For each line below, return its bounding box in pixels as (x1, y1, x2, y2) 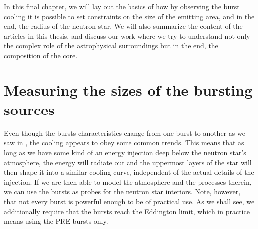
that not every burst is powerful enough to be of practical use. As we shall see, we (4, 196, 255, 207)
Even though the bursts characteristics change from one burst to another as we (4, 127, 245, 138)
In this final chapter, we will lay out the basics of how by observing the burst (4, 1, 240, 11)
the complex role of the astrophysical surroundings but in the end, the (4, 40, 218, 51)
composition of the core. (4, 50, 78, 60)
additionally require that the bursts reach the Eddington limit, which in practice (4, 206, 250, 216)
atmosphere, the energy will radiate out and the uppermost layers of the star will (4, 157, 252, 167)
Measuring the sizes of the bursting (4, 79, 253, 100)
